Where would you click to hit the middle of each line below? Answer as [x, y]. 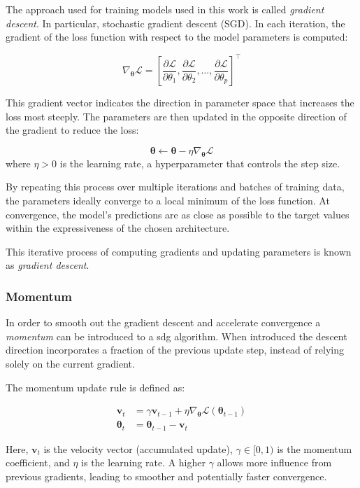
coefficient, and [38, 462]
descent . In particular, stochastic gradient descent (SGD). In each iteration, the [175, 23]
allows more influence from [274, 462]
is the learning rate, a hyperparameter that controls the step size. [200, 163]
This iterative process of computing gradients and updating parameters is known [179, 251]
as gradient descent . [48, 265]
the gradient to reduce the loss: [72, 130]
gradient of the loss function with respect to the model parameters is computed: [177, 37]
